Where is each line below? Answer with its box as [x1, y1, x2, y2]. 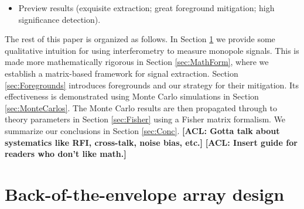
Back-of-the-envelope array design [5, 181, 285, 205]
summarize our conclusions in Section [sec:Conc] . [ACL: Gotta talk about [5, 124, 280, 136]
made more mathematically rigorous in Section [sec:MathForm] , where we [5, 56, 269, 68]
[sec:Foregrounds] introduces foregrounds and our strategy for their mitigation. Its [5, 78, 299, 91]
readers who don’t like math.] [5, 148, 127, 160]
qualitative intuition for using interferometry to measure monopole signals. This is [5, 44, 299, 56]
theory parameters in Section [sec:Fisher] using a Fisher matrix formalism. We [5, 113, 286, 125]
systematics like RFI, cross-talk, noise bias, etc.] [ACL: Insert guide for [5, 136, 298, 148]
